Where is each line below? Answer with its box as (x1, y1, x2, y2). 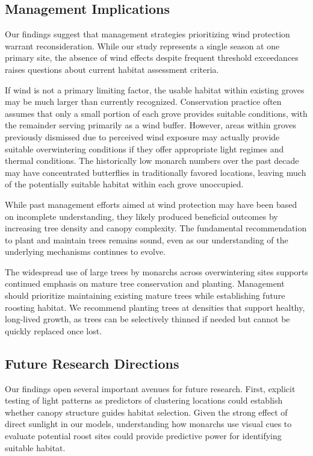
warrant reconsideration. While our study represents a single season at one (5, 39, 280, 52)
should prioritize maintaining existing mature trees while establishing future (5, 289, 285, 302)
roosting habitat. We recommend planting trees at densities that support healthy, (5, 301, 305, 313)
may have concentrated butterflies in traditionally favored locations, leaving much (5, 166, 306, 178)
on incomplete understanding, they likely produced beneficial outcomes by (5, 210, 278, 222)
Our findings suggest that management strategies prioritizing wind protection (5, 28, 290, 40)
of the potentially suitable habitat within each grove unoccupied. (5, 178, 244, 190)
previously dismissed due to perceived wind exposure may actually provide (5, 130, 280, 143)
